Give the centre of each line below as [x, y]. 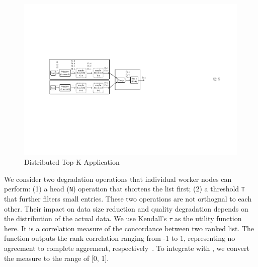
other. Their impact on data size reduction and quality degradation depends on [126, 208]
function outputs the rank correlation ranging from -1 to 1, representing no [120, 238]
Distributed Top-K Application [72, 162]
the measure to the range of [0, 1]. [57, 258]
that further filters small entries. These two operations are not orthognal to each [128, 199]
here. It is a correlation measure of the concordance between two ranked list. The [129, 228]
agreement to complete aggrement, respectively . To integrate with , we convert [127, 248]
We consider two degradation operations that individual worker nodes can [118, 179]
